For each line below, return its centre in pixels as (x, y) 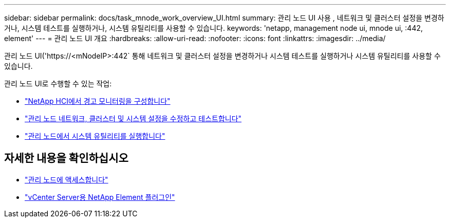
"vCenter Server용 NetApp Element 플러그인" (100, 197)
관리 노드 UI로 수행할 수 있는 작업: (58, 84)
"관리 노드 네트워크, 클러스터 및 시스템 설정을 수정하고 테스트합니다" (133, 118)
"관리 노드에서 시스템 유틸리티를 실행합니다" (95, 136)
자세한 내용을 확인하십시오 (66, 158)
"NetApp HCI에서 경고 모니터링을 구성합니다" (98, 101)
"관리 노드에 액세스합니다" (67, 179)
